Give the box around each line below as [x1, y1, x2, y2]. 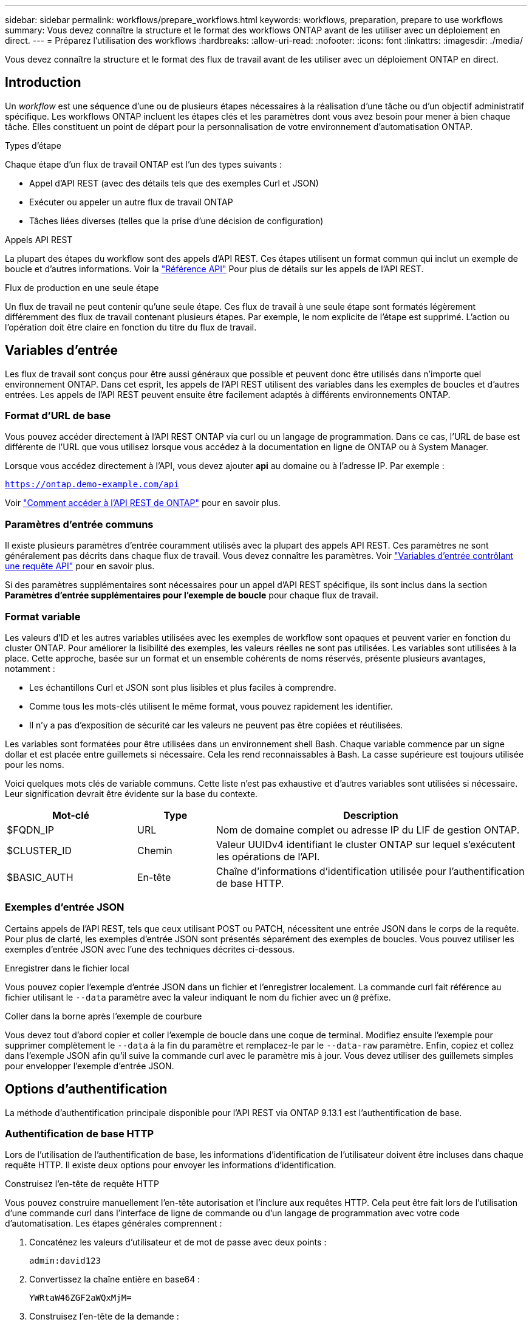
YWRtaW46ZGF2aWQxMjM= [29, 1293, 132, 1303]
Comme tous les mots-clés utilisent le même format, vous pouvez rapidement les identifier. [29, 700, 393, 711]
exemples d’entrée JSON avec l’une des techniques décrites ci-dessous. [5, 943, 295, 954]
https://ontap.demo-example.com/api [5, 479, 179, 490]
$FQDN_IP [7, 823, 54, 836]
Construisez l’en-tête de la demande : [29, 1311, 179, 1322]
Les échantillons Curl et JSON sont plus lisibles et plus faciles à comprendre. [29, 682, 336, 693]
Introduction [5, 75, 81, 91]
